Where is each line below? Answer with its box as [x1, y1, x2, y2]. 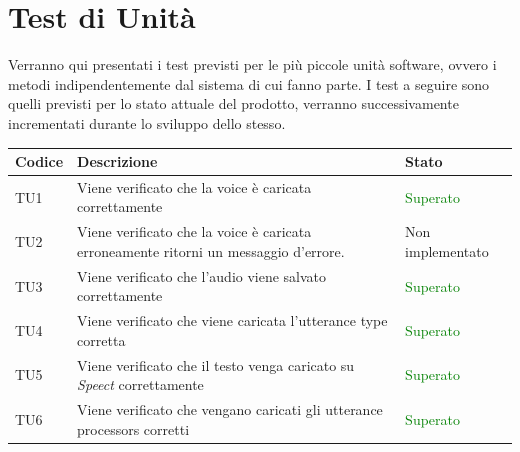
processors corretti [77, 418, 190, 439]
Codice [15, 151, 64, 171]
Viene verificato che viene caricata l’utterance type [77, 310, 388, 331]
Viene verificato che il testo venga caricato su [77, 354, 355, 375]
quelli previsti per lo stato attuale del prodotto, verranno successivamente [8, 93, 459, 114]
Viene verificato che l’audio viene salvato [77, 265, 327, 286]
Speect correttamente [77, 374, 204, 395]
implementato [405, 240, 489, 261]
